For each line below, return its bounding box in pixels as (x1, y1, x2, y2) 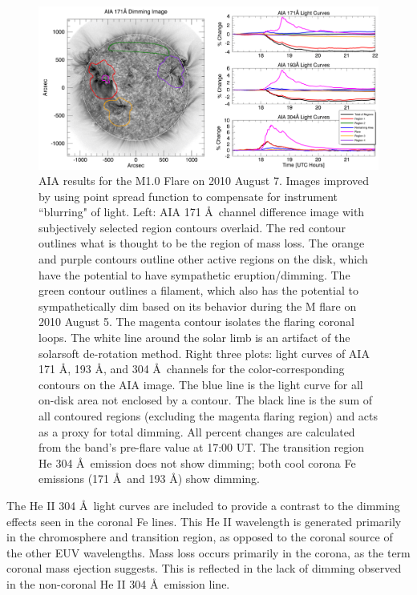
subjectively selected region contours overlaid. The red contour (38, 219, 346, 235)
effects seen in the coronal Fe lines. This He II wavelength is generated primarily (6, 513, 402, 529)
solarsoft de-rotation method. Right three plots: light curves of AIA (38, 344, 370, 361)
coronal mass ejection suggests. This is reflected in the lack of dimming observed (6, 560, 402, 577)
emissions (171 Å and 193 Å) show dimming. (38, 470, 261, 487)
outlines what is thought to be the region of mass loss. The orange (38, 235, 365, 251)
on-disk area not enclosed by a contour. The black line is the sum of (38, 392, 373, 408)
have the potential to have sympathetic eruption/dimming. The (38, 266, 350, 283)
